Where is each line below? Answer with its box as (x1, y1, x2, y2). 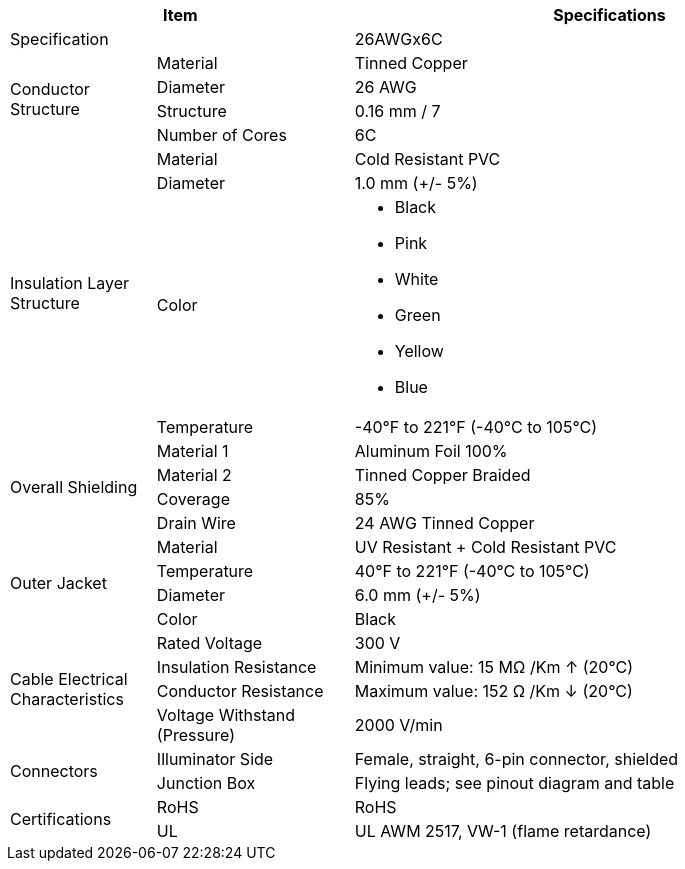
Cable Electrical (10, 669, 128, 689)
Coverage (156, 489, 230, 509)
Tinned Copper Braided (354, 465, 531, 485)
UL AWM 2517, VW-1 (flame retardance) (354, 821, 652, 841)
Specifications (553, 5, 666, 25)
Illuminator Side (156, 749, 274, 769)
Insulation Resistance (156, 657, 317, 677)
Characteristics (10, 689, 124, 709)
